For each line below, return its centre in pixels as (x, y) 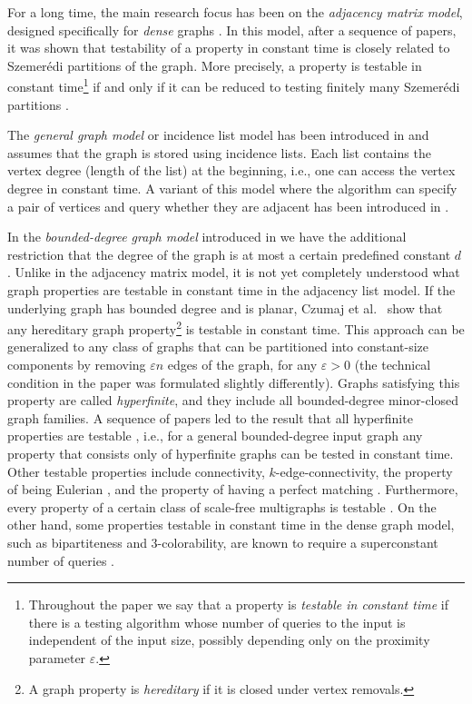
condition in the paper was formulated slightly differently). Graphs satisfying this (234, 382)
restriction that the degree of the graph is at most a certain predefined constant (229, 254)
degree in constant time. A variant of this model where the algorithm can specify (232, 188)
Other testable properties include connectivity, (136, 471)
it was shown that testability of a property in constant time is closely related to (229, 48)
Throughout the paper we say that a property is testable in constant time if (238, 605)
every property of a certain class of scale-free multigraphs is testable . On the (222, 506)
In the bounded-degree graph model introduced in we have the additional (207, 237)
